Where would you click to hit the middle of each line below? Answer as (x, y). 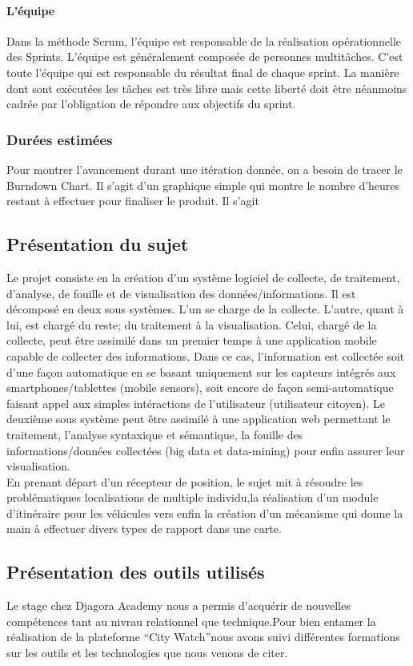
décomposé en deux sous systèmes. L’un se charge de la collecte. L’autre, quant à (205, 309)
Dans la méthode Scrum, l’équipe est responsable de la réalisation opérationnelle (204, 40)
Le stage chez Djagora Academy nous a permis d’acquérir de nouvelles (178, 605)
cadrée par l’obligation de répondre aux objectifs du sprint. (151, 104)
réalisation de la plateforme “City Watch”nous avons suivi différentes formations (203, 637)
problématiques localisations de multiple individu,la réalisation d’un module (192, 497)
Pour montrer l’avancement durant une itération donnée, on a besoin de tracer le (204, 169)
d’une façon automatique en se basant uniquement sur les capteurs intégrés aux (201, 371)
